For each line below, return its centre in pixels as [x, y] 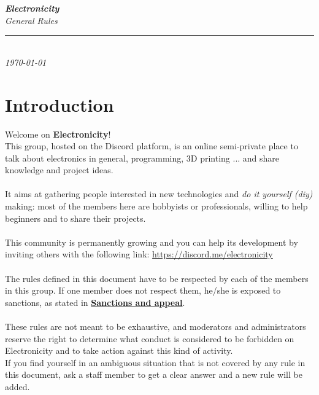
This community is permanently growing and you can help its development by [152, 242]
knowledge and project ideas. [59, 170]
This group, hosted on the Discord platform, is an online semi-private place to [152, 146]
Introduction [60, 104]
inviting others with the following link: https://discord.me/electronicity [139, 254]
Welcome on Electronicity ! [58, 134]
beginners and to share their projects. [75, 218]
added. [17, 386]
